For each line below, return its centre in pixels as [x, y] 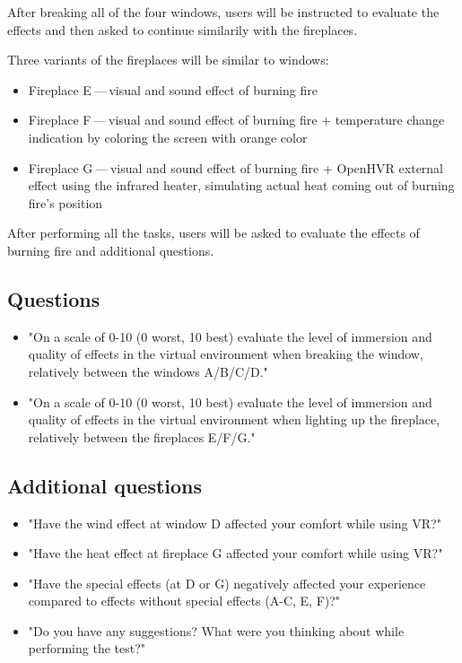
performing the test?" [87, 648]
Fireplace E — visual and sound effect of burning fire [173, 89]
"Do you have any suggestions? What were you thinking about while [216, 630]
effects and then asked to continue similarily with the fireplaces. [183, 29]
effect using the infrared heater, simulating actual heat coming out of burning [241, 185]
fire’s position [65, 202]
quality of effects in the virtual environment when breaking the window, [226, 354]
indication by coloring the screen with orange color [168, 137]
